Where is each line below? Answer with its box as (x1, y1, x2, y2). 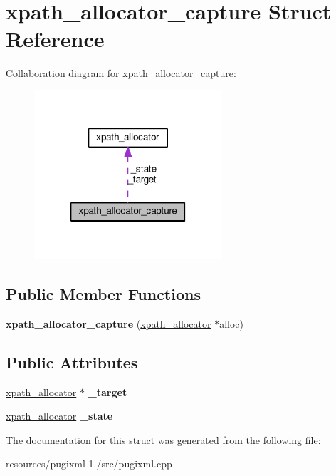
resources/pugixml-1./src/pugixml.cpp (6, 456, 172, 471)
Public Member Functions (6, 283, 201, 305)
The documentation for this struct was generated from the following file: (6, 432, 321, 447)
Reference (6, 24, 105, 53)
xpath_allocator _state (6, 408, 113, 423)
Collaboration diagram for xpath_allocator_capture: (6, 66, 236, 81)
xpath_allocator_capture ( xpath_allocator (6, 316, 211, 331)
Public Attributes (6, 351, 138, 373)
